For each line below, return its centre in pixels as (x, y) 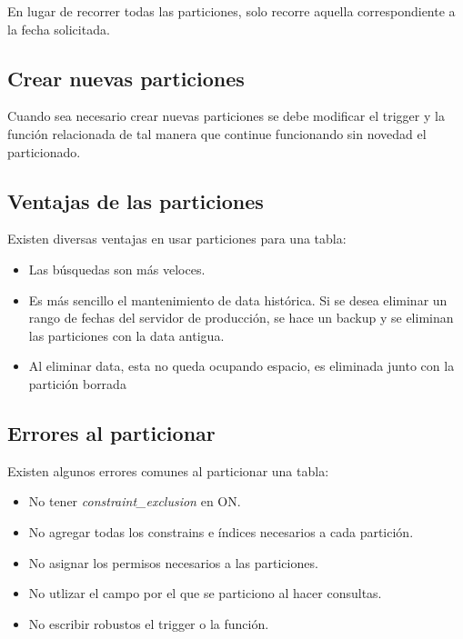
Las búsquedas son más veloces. (117, 269)
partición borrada (77, 383)
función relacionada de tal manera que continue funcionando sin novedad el (217, 133)
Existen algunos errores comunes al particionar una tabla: (168, 470)
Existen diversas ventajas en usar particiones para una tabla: (177, 239)
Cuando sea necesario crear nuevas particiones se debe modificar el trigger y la (226, 116)
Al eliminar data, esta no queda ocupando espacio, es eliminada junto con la (242, 366)
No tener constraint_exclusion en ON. (135, 501)
